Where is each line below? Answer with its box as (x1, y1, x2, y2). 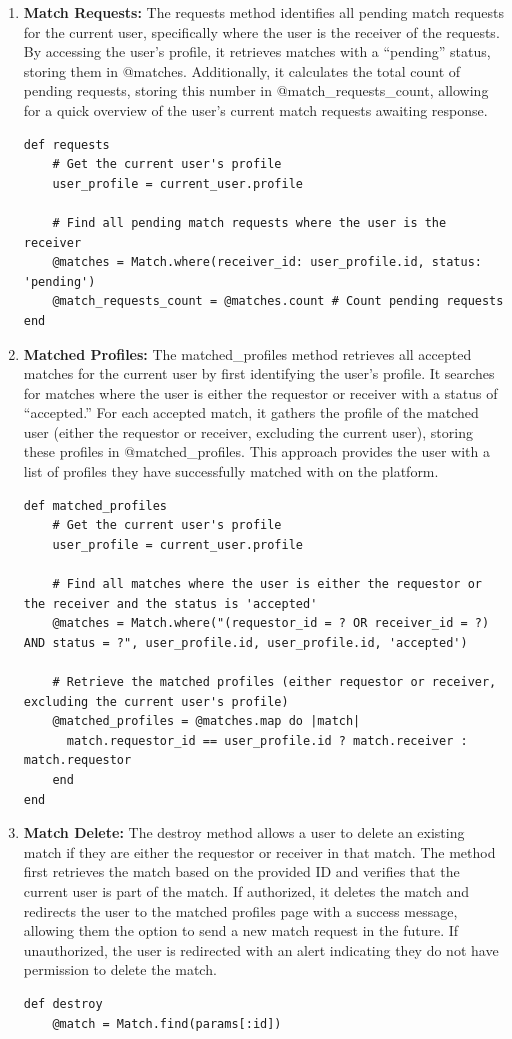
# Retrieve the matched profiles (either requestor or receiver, (52, 675, 497, 689)
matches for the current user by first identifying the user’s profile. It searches (23, 363, 495, 384)
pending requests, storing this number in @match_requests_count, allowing (23, 80, 489, 101)
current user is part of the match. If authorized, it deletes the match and (23, 880, 470, 901)
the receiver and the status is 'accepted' (23, 596, 318, 611)
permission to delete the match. (23, 959, 217, 980)
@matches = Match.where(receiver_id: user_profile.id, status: (52, 255, 482, 270)
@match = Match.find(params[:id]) (52, 1016, 282, 1031)
